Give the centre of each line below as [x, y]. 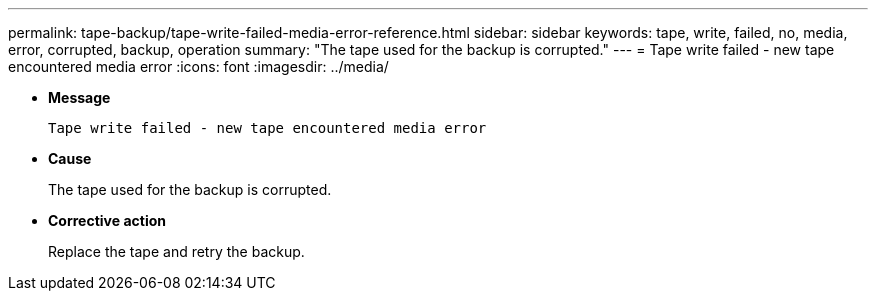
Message [79, 97]
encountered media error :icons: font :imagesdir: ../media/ [198, 66]
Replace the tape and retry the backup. [176, 251]
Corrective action [107, 220]
